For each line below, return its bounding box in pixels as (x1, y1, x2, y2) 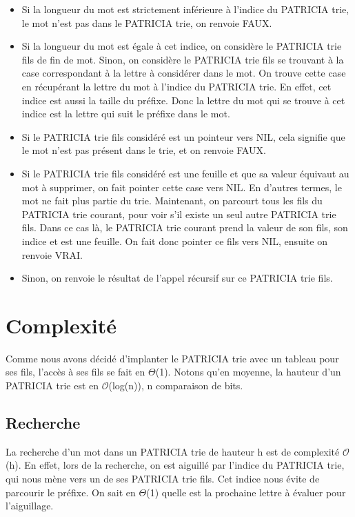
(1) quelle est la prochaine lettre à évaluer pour (146, 485, 346, 499)
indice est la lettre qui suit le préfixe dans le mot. (21, 106, 230, 121)
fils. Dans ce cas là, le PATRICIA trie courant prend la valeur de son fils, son (21, 220, 348, 235)
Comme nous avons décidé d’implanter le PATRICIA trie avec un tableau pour (6, 351, 339, 365)
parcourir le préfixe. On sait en (6, 485, 136, 499)
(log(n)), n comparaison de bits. (108, 378, 243, 392)
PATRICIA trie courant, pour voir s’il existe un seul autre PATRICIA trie (21, 206, 336, 221)
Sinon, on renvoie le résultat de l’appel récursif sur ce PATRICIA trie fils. (21, 271, 333, 285)
